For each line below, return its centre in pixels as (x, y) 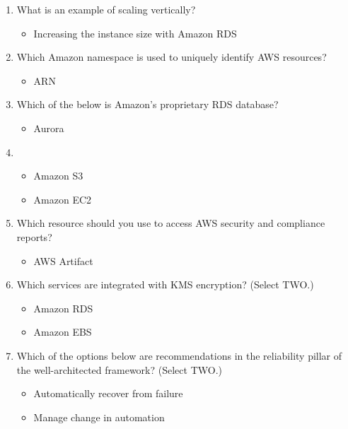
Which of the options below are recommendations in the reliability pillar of (179, 355)
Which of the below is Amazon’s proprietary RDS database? (147, 104)
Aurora (49, 128)
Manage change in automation (99, 417)
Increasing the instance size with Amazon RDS (135, 33)
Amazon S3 (58, 176)
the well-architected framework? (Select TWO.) (119, 369)
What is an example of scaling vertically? (106, 9)
